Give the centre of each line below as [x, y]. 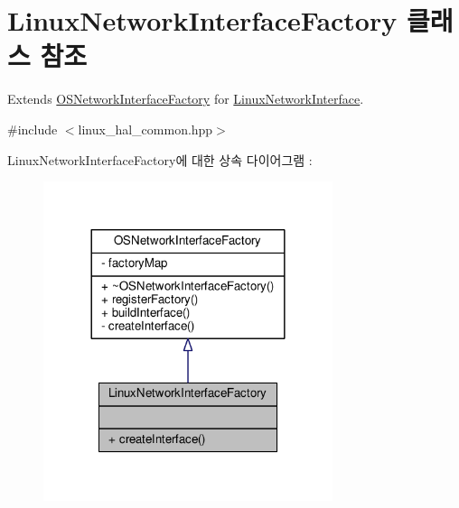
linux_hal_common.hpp [145, 129]
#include [33, 129]
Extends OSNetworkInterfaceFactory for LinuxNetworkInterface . [186, 99]
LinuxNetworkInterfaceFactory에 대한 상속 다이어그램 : [160, 159]
